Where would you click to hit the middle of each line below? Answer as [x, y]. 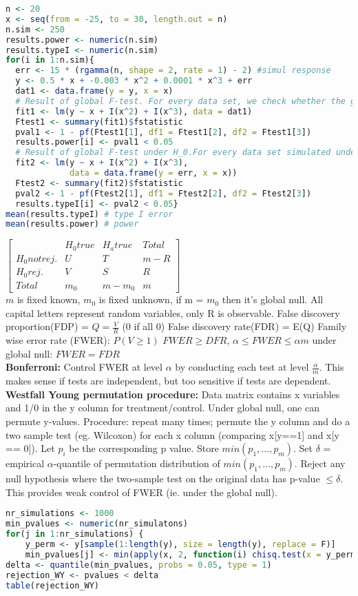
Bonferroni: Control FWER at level [84, 367]
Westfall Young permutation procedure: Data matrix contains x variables [173, 394]
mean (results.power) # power [72, 224]
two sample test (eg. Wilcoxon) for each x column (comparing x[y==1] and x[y [172, 434]
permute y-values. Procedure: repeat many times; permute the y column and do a [178, 421]
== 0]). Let [30, 448]
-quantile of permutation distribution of [137, 463]
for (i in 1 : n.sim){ [50, 60]
